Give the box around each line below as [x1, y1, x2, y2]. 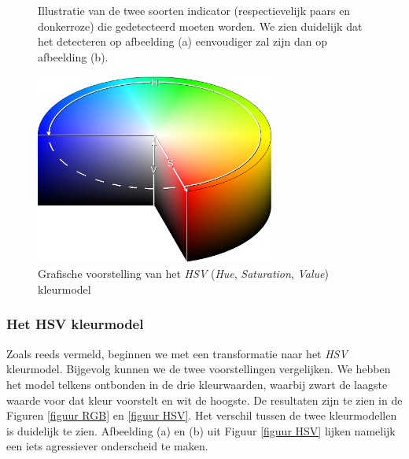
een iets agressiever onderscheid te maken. [6, 438, 208, 454]
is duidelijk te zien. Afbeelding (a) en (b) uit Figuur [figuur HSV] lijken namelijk [6, 422, 396, 439]
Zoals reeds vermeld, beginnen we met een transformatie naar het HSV [6, 345, 348, 361]
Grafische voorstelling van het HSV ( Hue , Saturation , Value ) [38, 265, 329, 282]
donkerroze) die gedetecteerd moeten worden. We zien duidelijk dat [38, 17, 363, 34]
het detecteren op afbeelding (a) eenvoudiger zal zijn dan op [38, 33, 327, 50]
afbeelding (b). [38, 48, 109, 65]
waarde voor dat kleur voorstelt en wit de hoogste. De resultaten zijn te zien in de [6, 391, 403, 408]
